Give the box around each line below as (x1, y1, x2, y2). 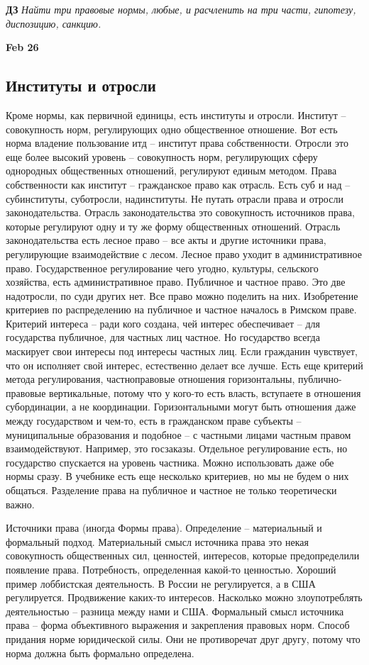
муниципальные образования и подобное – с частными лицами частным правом (6, 427, 351, 442)
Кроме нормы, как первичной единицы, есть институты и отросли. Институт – (6, 107, 346, 122)
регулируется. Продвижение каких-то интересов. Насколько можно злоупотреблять (6, 590, 363, 605)
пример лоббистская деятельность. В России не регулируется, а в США (6, 576, 316, 591)
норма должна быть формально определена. (6, 645, 194, 660)
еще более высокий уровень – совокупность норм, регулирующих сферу (6, 149, 318, 164)
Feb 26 (6, 40, 39, 55)
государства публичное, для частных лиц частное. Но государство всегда (6, 330, 320, 345)
